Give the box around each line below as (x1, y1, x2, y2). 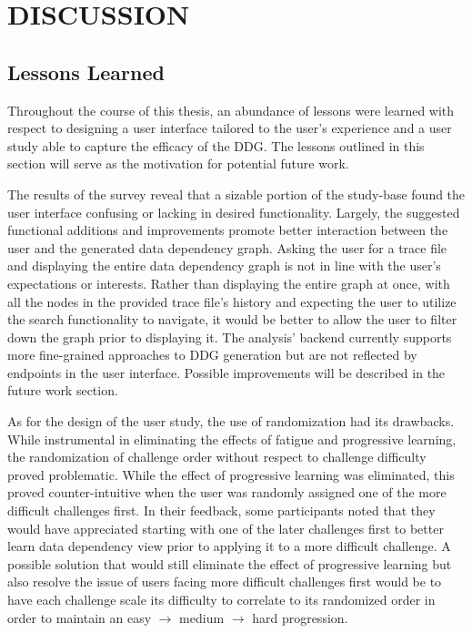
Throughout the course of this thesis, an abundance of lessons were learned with (7, 100, 455, 119)
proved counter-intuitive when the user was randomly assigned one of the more (7, 483, 447, 502)
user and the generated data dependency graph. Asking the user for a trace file (7, 238, 447, 257)
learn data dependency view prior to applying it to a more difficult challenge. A (7, 536, 451, 556)
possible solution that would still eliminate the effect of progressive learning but (7, 554, 452, 573)
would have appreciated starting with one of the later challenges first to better (7, 518, 444, 537)
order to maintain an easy (7, 607, 152, 627)
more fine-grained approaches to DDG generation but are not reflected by (7, 345, 417, 364)
